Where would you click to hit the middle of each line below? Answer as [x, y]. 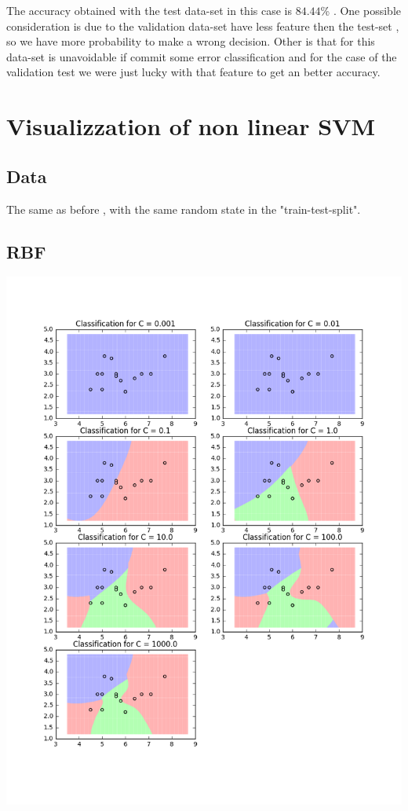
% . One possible [361, 10]
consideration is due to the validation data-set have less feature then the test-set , [203, 26]
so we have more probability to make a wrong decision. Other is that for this [191, 41]
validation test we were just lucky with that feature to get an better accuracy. [193, 72]
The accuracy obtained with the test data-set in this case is [149, 10]
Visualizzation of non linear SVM [191, 126]
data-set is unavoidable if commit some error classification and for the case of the [202, 56]
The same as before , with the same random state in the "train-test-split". [184, 209]
